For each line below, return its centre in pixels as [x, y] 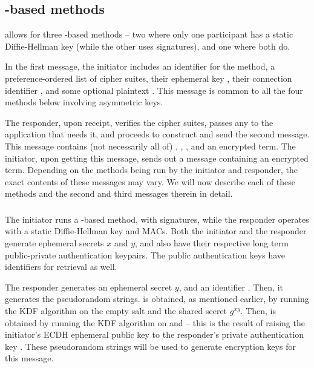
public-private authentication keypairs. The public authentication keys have [145, 255]
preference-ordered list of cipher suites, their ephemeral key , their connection [149, 78]
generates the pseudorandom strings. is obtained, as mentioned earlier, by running [157, 299]
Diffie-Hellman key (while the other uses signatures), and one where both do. [148, 46]
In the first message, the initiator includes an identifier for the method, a [140, 66]
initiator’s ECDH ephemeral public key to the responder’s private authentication [154, 334]
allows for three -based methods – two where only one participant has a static [149, 34]
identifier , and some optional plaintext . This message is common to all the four [154, 90]
